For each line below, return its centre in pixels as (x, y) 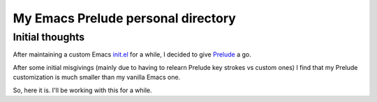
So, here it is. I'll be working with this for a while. (82, 90)
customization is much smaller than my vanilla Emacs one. (97, 78)
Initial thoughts (49, 37)
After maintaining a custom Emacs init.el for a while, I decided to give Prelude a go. (132, 54)
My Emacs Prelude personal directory (125, 18)
